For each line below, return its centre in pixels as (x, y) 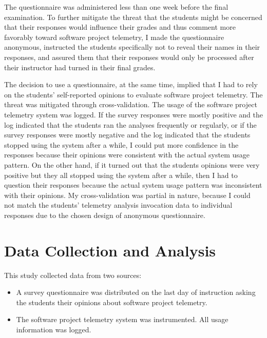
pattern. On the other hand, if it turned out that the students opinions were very (132, 164)
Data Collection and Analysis (110, 250)
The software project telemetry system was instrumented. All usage (122, 319)
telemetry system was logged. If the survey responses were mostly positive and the (133, 114)
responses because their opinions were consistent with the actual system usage (127, 155)
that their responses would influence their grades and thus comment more (120, 27)
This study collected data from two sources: (73, 275)
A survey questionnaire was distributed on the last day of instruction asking (136, 292)
